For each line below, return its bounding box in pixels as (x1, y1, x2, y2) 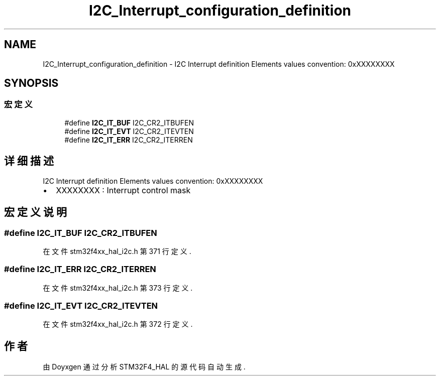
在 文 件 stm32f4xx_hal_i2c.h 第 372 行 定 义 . (43, 320, 193, 329)
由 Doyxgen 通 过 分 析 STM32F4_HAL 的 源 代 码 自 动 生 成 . (43, 362, 246, 371)
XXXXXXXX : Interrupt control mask (56, 185, 191, 195)
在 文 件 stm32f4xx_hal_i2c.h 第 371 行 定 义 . (43, 246, 191, 256)
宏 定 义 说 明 (4, 206, 67, 219)
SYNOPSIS (4, 77, 59, 90)
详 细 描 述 (4, 155, 54, 168)
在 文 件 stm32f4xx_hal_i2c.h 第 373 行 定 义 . (43, 283, 193, 292)
